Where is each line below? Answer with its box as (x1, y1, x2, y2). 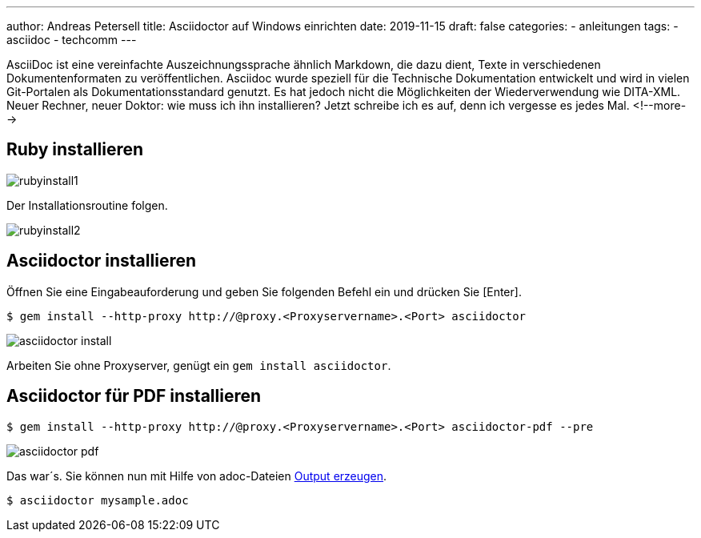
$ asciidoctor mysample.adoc (6, 493, 189, 507)
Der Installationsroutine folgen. (6, 198, 168, 212)
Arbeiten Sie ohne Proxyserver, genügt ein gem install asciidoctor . (6, 358, 391, 372)
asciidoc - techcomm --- (6, 33, 137, 46)
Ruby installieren (6, 139, 144, 160)
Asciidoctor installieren (6, 251, 197, 271)
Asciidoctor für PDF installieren (6, 386, 262, 407)
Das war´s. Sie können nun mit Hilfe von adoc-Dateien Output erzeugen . (6, 468, 387, 483)
